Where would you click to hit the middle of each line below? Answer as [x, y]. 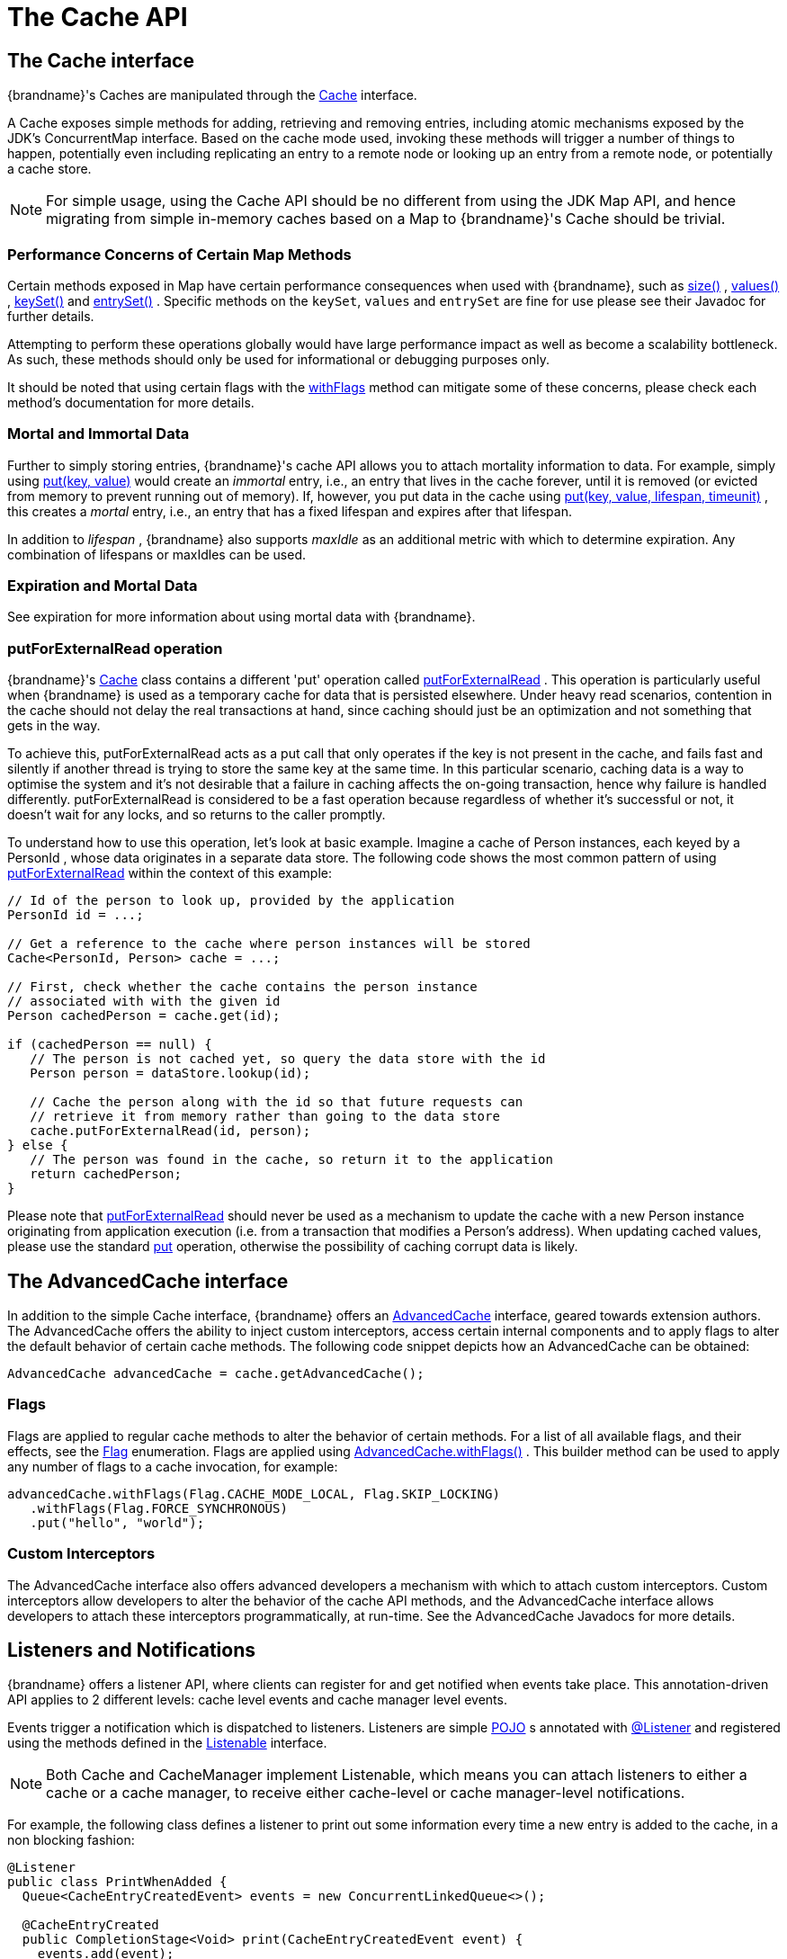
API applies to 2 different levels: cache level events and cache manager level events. [257, 1700]
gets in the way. [54, 726]
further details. [51, 316]
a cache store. [49, 169]
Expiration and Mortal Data [103, 586]
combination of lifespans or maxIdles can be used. [157, 554]
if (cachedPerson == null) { [110, 1045]
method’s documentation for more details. [131, 402]
